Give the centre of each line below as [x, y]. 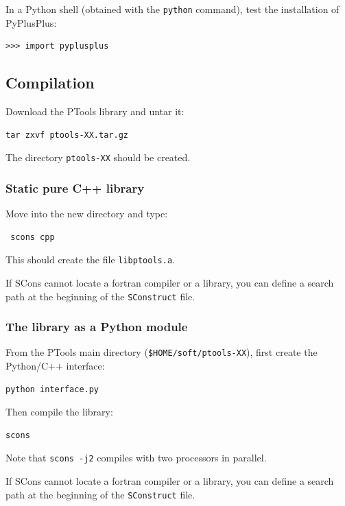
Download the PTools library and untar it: [95, 111]
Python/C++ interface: [55, 366]
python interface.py [52, 389]
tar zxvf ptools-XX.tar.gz [67, 135]
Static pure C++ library [75, 188]
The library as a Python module [97, 327]
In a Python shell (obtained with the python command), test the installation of [172, 9]
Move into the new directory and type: [87, 214]
